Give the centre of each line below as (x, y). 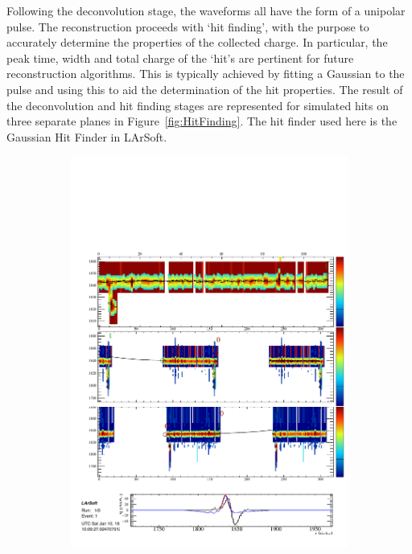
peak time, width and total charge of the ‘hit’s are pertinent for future (180, 57)
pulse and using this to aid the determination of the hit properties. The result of (205, 89)
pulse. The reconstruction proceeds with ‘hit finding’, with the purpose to (188, 26)
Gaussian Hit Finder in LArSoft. (87, 136)
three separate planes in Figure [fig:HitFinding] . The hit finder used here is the (202, 121)
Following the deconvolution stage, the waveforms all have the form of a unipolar (206, 10)
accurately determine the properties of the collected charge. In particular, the (197, 42)
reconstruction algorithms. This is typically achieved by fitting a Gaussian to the (206, 74)
